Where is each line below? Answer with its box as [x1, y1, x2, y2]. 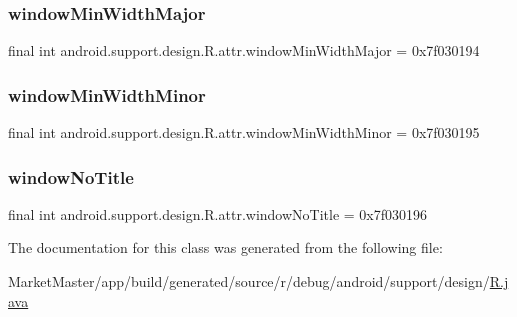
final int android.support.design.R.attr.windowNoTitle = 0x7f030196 [8, 203, 428, 224]
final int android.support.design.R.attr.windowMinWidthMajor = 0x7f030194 [8, 40, 480, 61]
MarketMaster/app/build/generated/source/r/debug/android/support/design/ [8, 271, 490, 292]
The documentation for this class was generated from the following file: [8, 237, 443, 258]
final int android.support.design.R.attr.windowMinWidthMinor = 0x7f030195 [8, 122, 480, 143]
